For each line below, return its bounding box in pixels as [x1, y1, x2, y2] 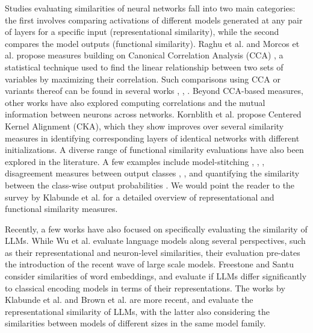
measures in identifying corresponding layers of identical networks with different [5, 131, 300, 144]
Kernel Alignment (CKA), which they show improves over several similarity [5, 119, 284, 132]
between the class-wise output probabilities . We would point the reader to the [5, 178, 295, 191]
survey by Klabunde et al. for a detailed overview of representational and [5, 190, 274, 203]
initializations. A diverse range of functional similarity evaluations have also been [5, 143, 304, 156]
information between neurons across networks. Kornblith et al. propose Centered [5, 108, 302, 120]
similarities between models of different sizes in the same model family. [5, 317, 266, 329]
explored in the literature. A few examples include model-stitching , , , [5, 155, 265, 167]
